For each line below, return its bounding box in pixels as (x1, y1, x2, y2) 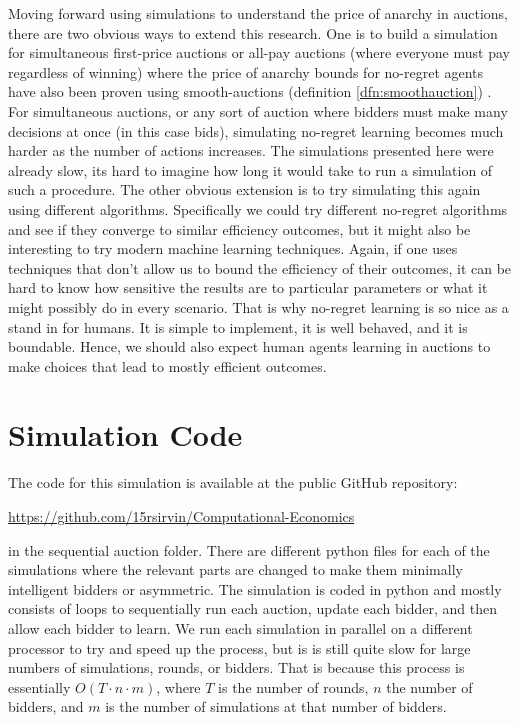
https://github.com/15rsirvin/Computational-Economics (8, 506, 355, 526)
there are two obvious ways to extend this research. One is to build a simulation (8, 22, 498, 43)
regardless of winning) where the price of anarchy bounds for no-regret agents (8, 61, 484, 82)
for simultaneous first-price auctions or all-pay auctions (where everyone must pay (8, 42, 510, 63)
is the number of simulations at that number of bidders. (105, 696, 447, 717)
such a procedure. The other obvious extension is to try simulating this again (8, 179, 481, 200)
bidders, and (8, 696, 84, 717)
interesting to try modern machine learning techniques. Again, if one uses (8, 238, 458, 259)
